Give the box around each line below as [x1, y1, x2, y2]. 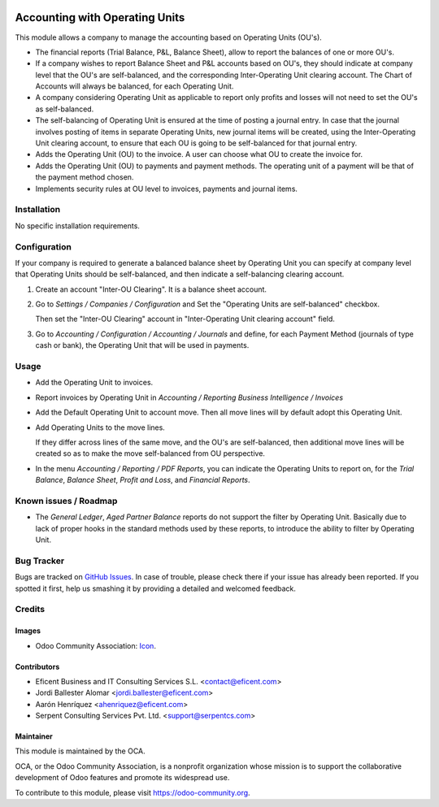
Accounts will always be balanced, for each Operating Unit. [35, 81, 234, 91]
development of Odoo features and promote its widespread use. [15, 773, 230, 783]
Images [15, 626, 41, 636]
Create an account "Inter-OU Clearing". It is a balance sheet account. [35, 284, 267, 294]
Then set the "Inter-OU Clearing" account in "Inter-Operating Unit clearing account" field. [35, 314, 335, 324]
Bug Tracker [15, 555, 65, 566]
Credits [15, 604, 45, 615]
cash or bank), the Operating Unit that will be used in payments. [35, 341, 250, 350]
